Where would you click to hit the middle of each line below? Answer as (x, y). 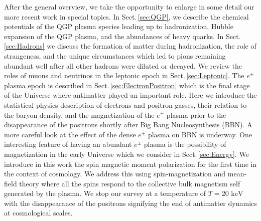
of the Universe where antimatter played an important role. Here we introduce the (130, 95)
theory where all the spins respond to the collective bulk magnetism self (130, 183)
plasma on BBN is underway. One (200, 134)
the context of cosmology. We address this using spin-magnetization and (115, 174)
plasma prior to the (196, 115)
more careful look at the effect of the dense (70, 134)
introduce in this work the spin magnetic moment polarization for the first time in (130, 164)
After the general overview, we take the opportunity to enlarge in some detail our (129, 7)
